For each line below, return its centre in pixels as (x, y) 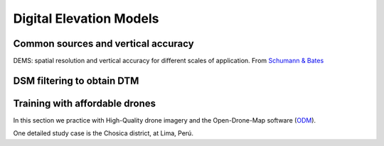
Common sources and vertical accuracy (104, 44)
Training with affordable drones (85, 103)
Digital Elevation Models (86, 18)
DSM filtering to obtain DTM (76, 80)
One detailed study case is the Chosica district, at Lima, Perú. (103, 133)
